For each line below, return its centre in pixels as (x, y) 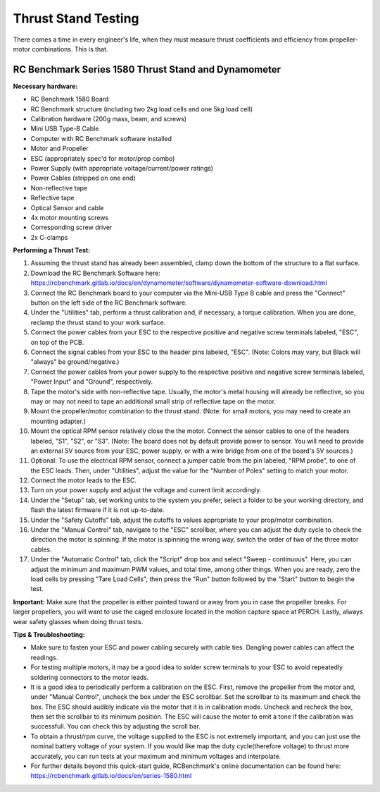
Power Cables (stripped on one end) (83, 178)
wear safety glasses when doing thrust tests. (78, 621)
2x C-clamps (49, 237)
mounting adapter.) (58, 421)
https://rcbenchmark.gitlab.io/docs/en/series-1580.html (111, 776)
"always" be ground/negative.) (75, 362)
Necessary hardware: (45, 86)
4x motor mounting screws (70, 217)
